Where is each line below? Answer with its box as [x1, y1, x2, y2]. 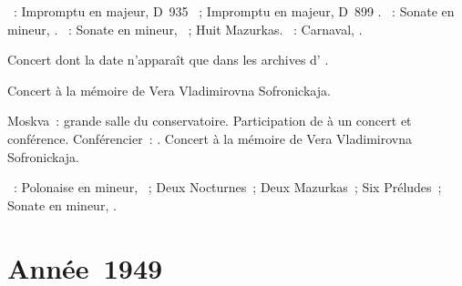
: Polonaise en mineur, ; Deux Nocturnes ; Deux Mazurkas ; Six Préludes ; [13, 178, 442, 197]
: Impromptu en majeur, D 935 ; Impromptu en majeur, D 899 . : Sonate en [13, 2, 455, 20]
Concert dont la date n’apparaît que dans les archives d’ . [7, 50, 329, 69]
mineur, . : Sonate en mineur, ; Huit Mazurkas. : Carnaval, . [7, 19, 363, 38]
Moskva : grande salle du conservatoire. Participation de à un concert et [7, 111, 412, 130]
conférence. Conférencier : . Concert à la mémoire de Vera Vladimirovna [7, 128, 412, 148]
